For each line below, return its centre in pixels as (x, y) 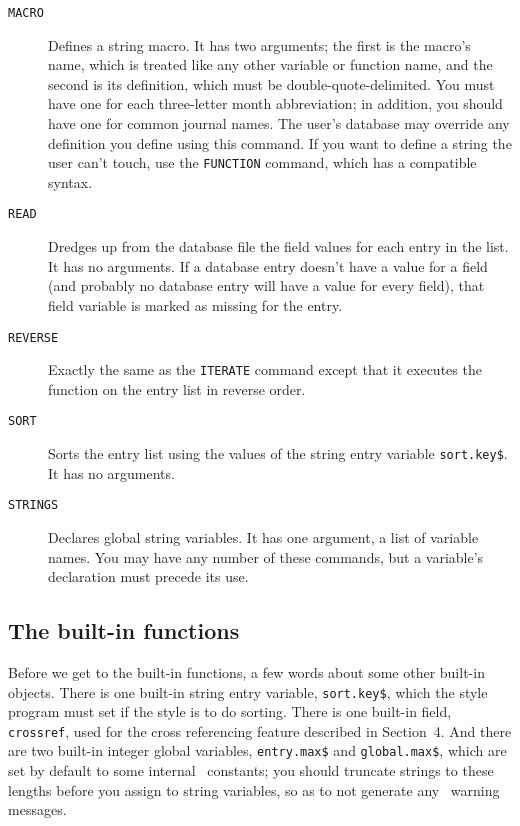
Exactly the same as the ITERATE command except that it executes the (265, 369)
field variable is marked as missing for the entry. (195, 304)
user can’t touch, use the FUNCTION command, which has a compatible (262, 162)
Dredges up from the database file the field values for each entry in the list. (278, 246)
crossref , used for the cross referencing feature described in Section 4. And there (260, 730)
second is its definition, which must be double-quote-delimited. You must (271, 83)
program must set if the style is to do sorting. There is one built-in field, (230, 711)
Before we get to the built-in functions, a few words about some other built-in (246, 671)
